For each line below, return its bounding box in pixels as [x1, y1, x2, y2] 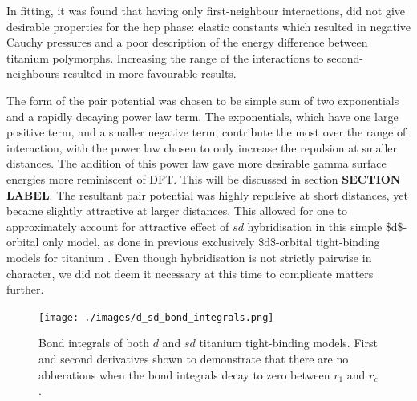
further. [6, 281, 44, 298]
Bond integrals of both [38, 334, 149, 351]
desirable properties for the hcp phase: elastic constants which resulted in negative [6, 18, 411, 34]
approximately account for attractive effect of [6, 217, 229, 234]
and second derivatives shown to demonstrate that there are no [38, 350, 349, 367]
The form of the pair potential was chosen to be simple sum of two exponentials [6, 91, 399, 108]
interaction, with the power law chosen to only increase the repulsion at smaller [6, 139, 397, 156]
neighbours [6, 65, 60, 82]
